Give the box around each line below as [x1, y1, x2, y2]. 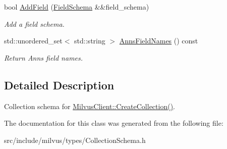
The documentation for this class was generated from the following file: [4, 118, 223, 128]
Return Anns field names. [4, 52, 83, 63]
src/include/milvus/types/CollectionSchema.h [4, 134, 146, 145]
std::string [74, 35, 105, 46]
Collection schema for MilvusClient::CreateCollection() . [4, 101, 175, 111]
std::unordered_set [4, 35, 63, 46]
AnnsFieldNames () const [119, 35, 198, 46]
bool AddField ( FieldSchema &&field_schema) [4, 2, 149, 12]
